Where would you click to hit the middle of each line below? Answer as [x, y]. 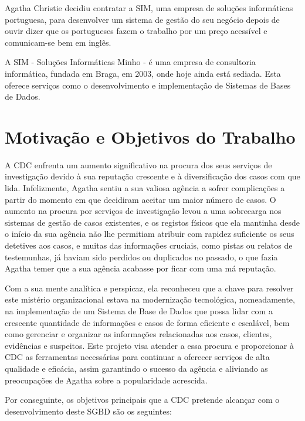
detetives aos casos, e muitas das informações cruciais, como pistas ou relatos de [149, 245]
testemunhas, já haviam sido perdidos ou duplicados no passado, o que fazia [141, 257]
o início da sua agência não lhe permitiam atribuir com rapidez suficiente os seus [150, 234]
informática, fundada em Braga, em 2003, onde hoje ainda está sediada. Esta [143, 73]
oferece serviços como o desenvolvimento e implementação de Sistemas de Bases [148, 85]
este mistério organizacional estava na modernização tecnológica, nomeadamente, [150, 299]
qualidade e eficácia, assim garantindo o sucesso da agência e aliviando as [136, 368]
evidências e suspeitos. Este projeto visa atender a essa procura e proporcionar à [150, 345]
